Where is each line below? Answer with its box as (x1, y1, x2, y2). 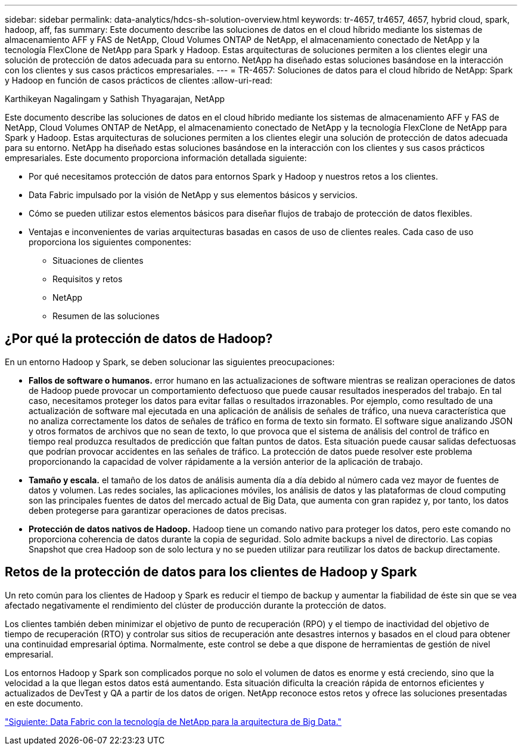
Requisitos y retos (52, 274, 123, 284)
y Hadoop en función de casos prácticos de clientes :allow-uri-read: (5, 75, 273, 85)
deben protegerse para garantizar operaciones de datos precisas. (29, 505, 287, 516)
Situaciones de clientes (52, 255, 144, 266)
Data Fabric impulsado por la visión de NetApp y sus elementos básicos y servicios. (29, 190, 358, 200)
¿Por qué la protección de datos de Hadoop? (5, 331, 273, 347)
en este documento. (5, 697, 83, 708)
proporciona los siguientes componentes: (29, 237, 191, 247)
